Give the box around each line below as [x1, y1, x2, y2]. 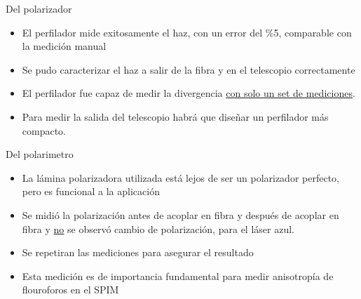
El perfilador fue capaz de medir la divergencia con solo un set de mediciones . [22, 86, 355, 100]
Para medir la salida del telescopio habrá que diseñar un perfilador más [22, 109, 329, 124]
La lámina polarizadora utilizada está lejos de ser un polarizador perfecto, [22, 170, 339, 185]
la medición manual [22, 39, 107, 53]
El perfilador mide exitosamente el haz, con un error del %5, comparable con [22, 25, 352, 39]
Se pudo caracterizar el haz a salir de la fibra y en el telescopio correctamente [22, 62, 355, 77]
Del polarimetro [6, 147, 74, 161]
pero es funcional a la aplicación [22, 184, 160, 199]
